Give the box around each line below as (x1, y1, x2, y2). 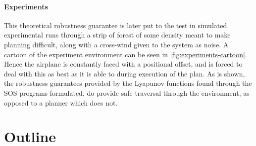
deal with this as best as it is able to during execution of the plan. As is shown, (4, 68, 245, 78)
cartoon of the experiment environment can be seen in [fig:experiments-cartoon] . (4, 49, 247, 59)
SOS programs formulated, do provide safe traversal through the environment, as (4, 87, 250, 98)
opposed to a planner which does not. (4, 97, 118, 108)
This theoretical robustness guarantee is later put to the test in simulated (4, 20, 227, 30)
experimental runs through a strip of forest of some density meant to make (4, 30, 231, 40)
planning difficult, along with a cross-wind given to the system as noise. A (4, 39, 229, 49)
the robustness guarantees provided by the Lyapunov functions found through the (4, 78, 252, 88)
